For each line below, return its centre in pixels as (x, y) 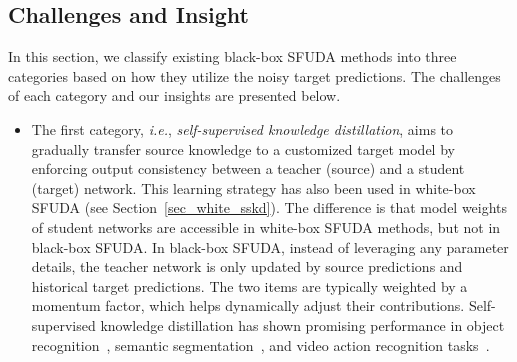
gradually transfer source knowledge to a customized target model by (243, 148)
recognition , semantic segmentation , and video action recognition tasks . (260, 344)
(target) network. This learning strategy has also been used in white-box (253, 187)
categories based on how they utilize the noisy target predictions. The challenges (254, 75)
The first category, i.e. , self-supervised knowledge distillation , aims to (242, 128)
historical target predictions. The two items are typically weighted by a (249, 285)
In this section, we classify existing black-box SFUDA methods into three (232, 56)
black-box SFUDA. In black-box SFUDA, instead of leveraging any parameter (270, 246)
